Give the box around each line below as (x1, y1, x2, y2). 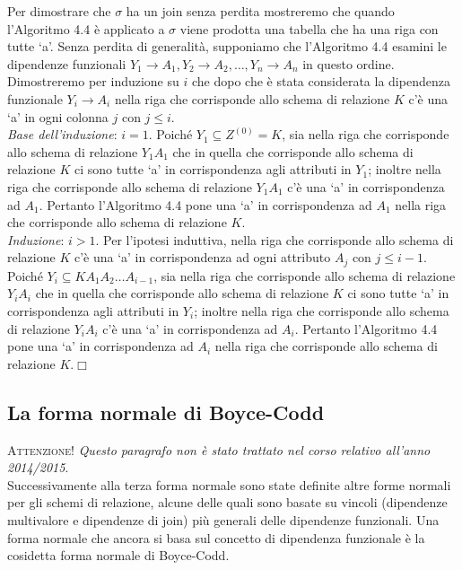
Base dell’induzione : (7, 125, 118, 144)
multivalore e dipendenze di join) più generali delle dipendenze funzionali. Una (7, 510, 440, 529)
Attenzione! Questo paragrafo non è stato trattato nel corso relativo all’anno (7, 440, 431, 459)
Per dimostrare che (7, 2, 111, 20)
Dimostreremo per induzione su (7, 72, 179, 91)
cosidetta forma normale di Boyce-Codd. (7, 546, 230, 565)
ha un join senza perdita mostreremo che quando (126, 2, 395, 20)
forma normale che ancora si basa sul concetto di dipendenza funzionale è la (7, 528, 425, 547)
